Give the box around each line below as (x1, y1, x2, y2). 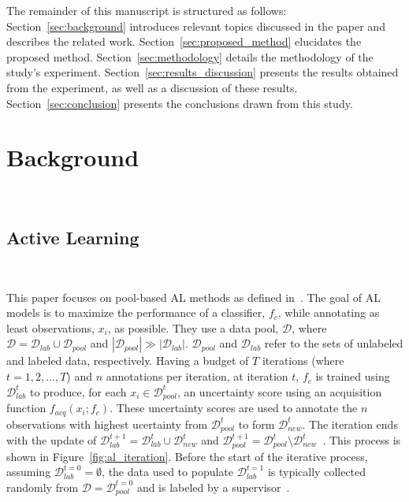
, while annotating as (277, 304, 380, 321)
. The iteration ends (302, 415, 398, 432)
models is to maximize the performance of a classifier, (6, 304, 266, 321)
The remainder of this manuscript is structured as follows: (6, 2, 287, 18)
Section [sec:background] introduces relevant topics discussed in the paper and (6, 17, 385, 34)
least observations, (6, 319, 95, 336)
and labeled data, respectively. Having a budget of (6, 352, 249, 369)
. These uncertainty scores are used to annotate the (110, 400, 358, 416)
